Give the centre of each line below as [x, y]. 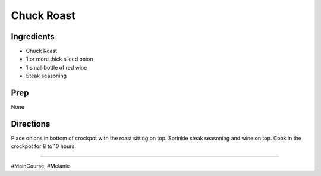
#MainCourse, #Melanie [40, 166]
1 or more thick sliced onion [59, 59]
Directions [31, 124]
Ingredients [33, 37]
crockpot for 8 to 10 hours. [44, 146]
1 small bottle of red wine [56, 67]
